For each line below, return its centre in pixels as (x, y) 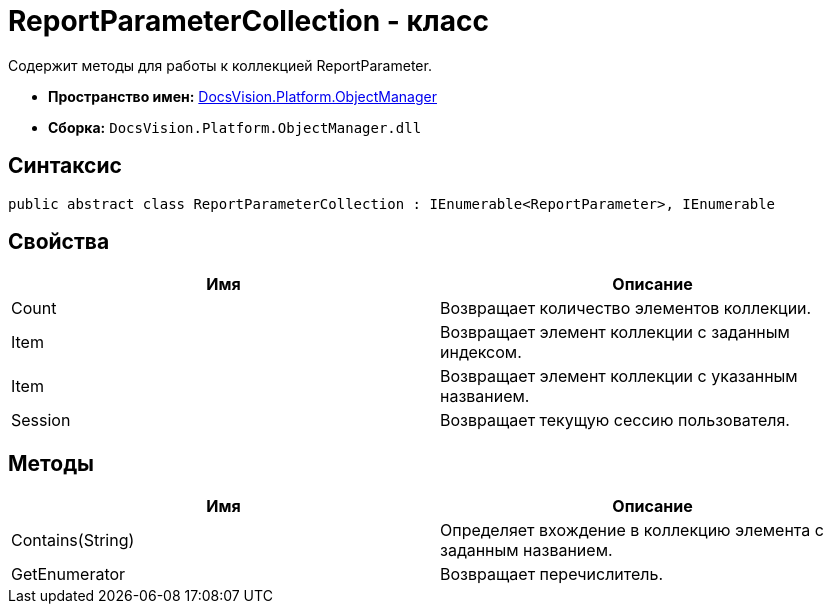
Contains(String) (73, 540)
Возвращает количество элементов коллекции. (626, 308)
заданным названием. (526, 550)
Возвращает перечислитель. (552, 574)
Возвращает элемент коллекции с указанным (619, 376)
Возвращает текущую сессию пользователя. (615, 420)
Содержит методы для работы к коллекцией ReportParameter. (220, 65)
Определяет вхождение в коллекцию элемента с (632, 530)
